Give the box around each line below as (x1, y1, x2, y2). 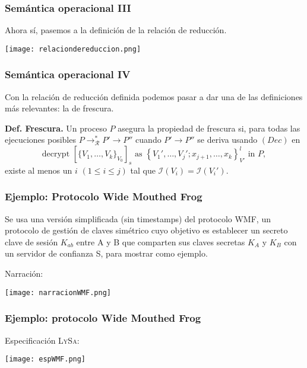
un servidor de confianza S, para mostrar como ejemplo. (5, 247, 208, 260)
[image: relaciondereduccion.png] (5, 44, 141, 53)
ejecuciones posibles (5, 133, 76, 146)
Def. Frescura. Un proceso (5, 121, 107, 134)
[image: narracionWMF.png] (5, 288, 111, 297)
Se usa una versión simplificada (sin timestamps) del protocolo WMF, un (5, 212, 271, 225)
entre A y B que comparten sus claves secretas (76, 235, 245, 248)
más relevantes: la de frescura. (5, 102, 114, 114)
